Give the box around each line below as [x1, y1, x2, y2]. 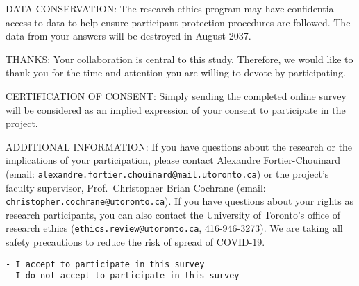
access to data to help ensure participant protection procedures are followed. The [6, 15, 351, 29]
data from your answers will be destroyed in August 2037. [6, 28, 251, 43]
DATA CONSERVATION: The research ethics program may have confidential [6, 1, 337, 15]
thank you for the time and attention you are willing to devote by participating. [6, 65, 346, 80]
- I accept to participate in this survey [6, 259, 205, 269]
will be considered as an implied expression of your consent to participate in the [6, 102, 346, 117]
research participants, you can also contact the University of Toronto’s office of [6, 207, 340, 221]
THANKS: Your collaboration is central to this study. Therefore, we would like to [6, 51, 353, 66]
